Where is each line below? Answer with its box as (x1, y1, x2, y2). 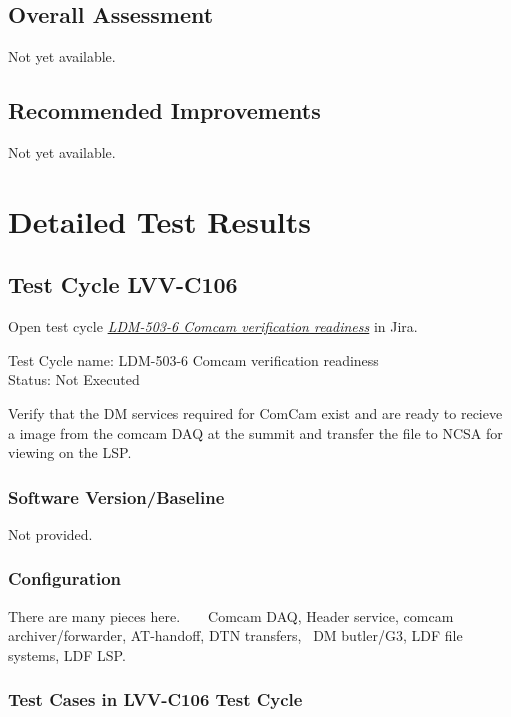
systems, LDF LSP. (8, 644, 126, 665)
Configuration (8, 566, 122, 591)
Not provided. (8, 523, 93, 544)
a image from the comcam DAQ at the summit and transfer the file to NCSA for (8, 422, 503, 443)
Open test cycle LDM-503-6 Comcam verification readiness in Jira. (8, 316, 418, 337)
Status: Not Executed (8, 369, 140, 390)
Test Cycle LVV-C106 (8, 269, 238, 300)
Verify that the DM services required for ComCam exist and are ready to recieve (8, 402, 503, 423)
